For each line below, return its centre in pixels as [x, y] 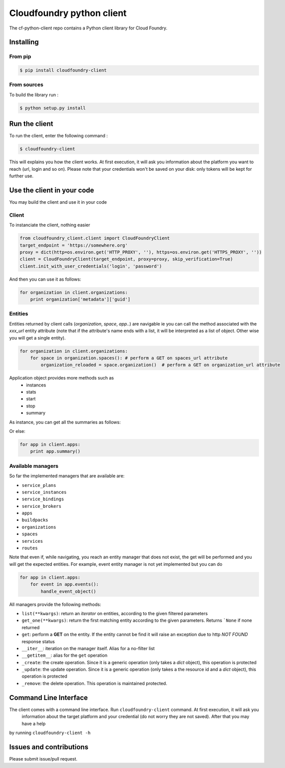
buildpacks [35, 520]
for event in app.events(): [65, 584]
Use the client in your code [52, 190]
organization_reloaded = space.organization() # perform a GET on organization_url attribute [160, 365]
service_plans [39, 485]
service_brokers [42, 506]
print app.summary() [55, 451]
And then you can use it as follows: [45, 279]
